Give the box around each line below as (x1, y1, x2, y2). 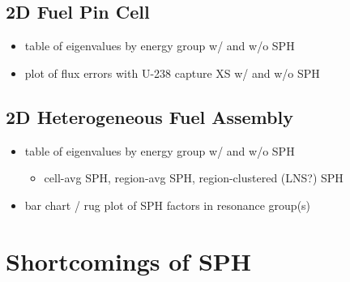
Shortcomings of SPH (6, 244, 252, 277)
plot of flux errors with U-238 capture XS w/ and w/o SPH (24, 64, 320, 81)
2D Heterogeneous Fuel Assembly (6, 104, 293, 129)
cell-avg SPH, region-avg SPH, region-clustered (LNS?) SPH (44, 169, 344, 186)
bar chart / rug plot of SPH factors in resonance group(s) (24, 196, 311, 213)
